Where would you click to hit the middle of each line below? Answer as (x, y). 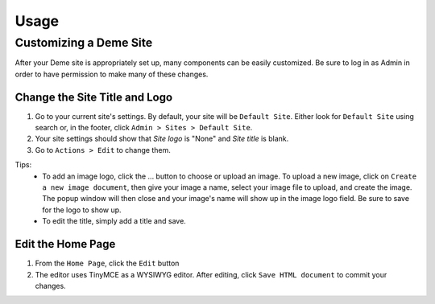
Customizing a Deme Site (84, 43)
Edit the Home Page (65, 244)
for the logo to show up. (82, 210)
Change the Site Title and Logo (94, 97)
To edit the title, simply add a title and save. (114, 221)
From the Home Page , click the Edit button (107, 263)
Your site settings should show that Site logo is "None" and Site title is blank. (162, 139)
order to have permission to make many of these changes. (112, 74)
